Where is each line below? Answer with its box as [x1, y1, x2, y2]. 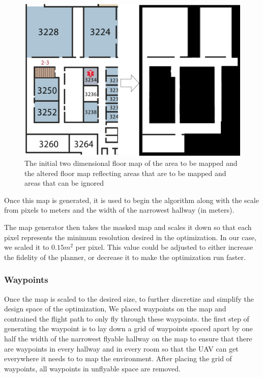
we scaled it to [4, 242, 49, 252]
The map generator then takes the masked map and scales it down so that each [4, 221, 252, 232]
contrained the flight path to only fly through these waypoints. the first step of [4, 313, 249, 324]
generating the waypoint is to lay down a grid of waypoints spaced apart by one [4, 323, 253, 334]
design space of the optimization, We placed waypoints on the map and [4, 303, 226, 314]
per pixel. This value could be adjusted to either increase [75, 242, 253, 252]
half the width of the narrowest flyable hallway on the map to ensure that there [4, 333, 252, 343]
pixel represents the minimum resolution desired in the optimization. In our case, [4, 231, 257, 242]
